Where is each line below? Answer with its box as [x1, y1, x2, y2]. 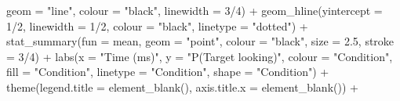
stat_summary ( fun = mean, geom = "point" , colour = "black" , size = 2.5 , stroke [6, 33, 395, 49]
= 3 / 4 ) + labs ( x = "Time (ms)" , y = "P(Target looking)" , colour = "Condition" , [6, 48, 393, 64]
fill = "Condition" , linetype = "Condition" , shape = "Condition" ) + [6, 63, 329, 80]
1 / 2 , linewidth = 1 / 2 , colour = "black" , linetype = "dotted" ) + [6, 17, 308, 34]
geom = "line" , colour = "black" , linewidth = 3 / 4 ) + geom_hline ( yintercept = [6, 2, 383, 18]
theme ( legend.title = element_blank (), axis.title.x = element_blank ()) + [6, 78, 358, 95]
